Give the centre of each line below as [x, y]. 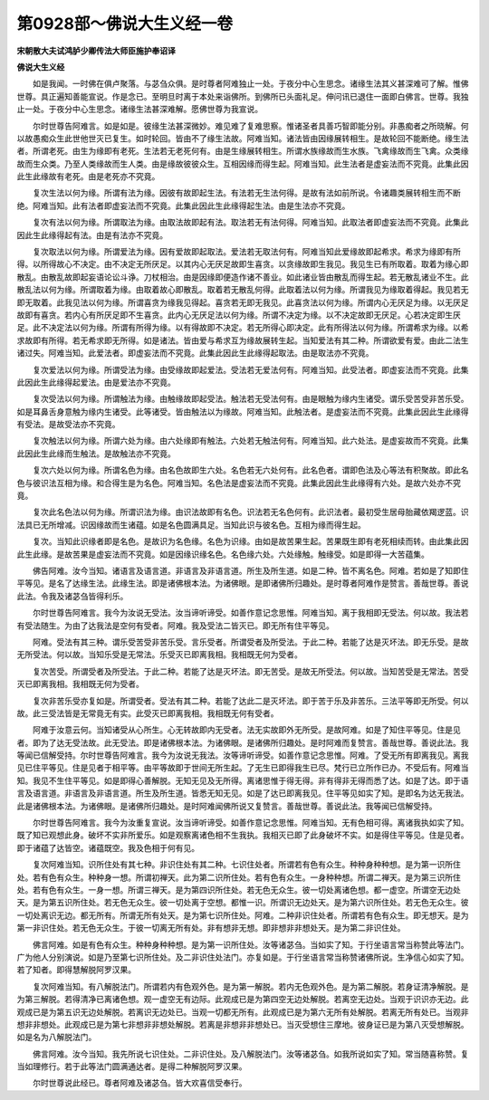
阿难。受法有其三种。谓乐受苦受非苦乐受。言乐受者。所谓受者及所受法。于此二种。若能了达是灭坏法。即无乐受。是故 [250, 642]
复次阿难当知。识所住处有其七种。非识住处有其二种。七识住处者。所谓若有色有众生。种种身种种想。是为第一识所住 [246, 865]
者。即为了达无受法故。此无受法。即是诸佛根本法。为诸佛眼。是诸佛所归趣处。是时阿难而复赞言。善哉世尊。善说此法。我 [243, 742]
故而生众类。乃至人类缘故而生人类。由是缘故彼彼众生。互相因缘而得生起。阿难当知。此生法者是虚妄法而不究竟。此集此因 [243, 164]
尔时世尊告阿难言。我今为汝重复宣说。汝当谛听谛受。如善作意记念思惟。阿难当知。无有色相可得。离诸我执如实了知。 [250, 823]
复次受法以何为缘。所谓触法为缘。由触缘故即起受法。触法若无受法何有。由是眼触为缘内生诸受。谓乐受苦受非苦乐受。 [250, 399]
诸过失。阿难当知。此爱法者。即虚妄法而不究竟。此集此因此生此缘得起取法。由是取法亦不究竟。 [195, 353]
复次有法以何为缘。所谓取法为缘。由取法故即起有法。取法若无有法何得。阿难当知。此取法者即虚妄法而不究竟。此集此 [250, 223]
